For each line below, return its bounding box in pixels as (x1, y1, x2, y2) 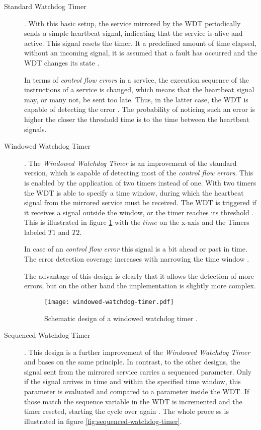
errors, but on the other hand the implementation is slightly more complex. (24, 280, 256, 291)
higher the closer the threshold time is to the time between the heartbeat (24, 113, 249, 124)
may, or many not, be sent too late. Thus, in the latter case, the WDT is (24, 94, 248, 104)
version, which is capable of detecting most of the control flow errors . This (24, 167, 253, 178)
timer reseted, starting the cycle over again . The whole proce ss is (24, 406, 229, 416)
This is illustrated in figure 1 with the (24, 217, 141, 227)
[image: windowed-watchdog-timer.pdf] (44, 298, 174, 305)
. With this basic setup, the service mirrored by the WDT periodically (24, 18, 241, 28)
